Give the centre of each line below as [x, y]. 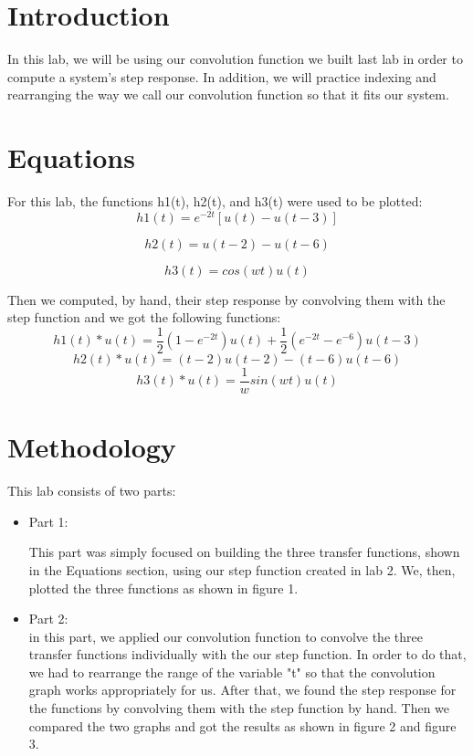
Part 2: [48, 619]
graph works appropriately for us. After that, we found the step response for [242, 690]
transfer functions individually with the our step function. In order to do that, [247, 654]
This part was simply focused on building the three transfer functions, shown [244, 552]
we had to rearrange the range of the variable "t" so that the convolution [232, 672]
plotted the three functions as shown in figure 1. [163, 588]
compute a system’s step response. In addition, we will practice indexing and [222, 76]
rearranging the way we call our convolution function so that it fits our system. [228, 94]
